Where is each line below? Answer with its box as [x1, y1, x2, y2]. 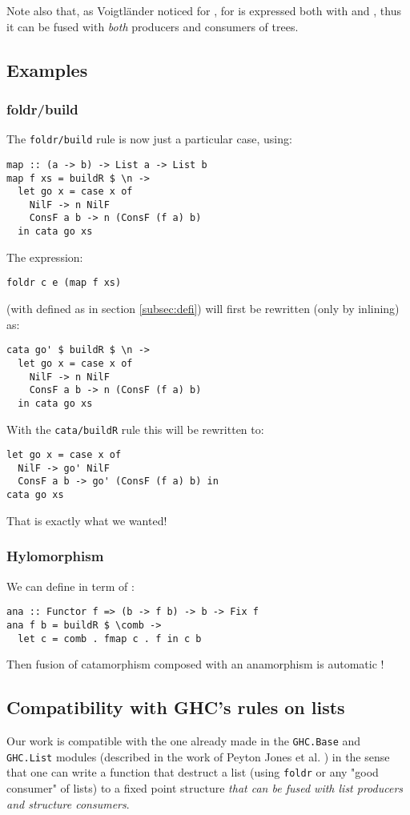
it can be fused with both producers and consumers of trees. [6, 18, 299, 34]
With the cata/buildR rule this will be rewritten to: [6, 420, 264, 437]
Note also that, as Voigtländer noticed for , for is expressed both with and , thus [6, 2, 401, 18]
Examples [6, 57, 88, 82]
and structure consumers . [6, 795, 130, 812]
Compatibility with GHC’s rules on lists [6, 695, 345, 720]
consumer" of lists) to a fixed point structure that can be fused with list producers [6, 779, 404, 796]
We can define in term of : [6, 577, 135, 594]
